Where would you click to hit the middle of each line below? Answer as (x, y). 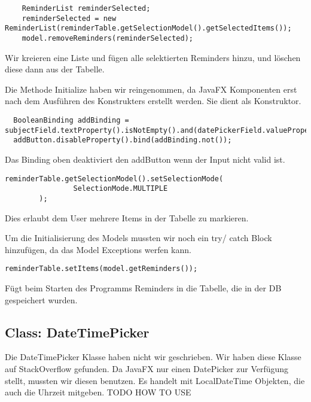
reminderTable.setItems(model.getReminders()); (101, 269)
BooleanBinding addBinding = (71, 120)
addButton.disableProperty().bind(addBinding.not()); (123, 140)
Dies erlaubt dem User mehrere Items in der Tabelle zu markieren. (127, 217)
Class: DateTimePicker (77, 332)
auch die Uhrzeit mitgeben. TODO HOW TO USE (98, 392)
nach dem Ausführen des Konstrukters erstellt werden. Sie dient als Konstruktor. (153, 101)
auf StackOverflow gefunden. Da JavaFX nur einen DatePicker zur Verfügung (147, 368)
